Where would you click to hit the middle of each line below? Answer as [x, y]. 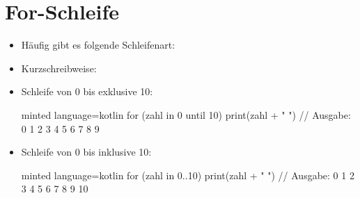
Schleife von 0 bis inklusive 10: [86, 152]
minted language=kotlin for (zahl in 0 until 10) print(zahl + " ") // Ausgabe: [186, 114]
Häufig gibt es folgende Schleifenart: [98, 45]
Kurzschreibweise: [59, 68]
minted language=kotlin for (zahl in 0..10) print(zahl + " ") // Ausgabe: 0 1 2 [188, 175]
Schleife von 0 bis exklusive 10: [87, 91]
